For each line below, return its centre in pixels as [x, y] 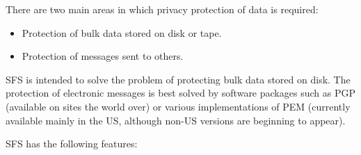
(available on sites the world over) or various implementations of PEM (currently [178, 106]
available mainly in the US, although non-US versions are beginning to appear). [176, 120]
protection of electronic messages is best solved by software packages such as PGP [180, 93]
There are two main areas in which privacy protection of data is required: [162, 9]
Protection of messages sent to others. [103, 56]
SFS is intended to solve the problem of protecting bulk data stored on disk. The [178, 79]
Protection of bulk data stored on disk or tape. [122, 32]
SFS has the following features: [72, 144]
